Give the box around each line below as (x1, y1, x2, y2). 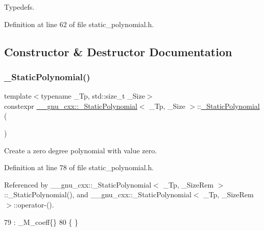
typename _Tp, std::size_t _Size (41, 90, 145, 101)
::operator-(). (13, 199, 54, 210)
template (4, 90, 32, 101)
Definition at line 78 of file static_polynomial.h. (4, 162, 154, 173)
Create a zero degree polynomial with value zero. (4, 145, 157, 155)
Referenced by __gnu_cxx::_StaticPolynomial (4, 179, 152, 190)
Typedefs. (4, 2, 35, 12)
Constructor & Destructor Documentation (4, 43, 232, 59)
